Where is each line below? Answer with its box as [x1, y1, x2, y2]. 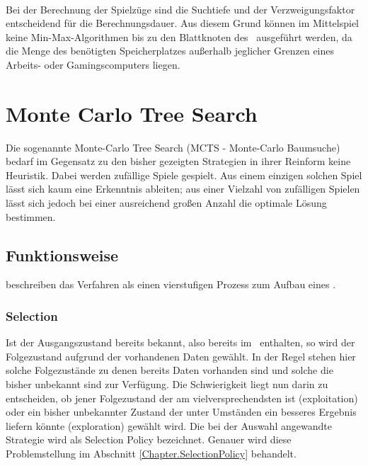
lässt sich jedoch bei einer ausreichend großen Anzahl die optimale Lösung [6, 195, 327, 210]
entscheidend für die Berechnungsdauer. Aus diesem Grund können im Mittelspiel [6, 16, 360, 30]
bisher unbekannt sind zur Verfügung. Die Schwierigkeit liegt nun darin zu [6, 377, 328, 392]
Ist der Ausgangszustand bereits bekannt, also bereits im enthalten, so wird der [6, 335, 355, 350]
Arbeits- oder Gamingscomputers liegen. [6, 57, 180, 72]
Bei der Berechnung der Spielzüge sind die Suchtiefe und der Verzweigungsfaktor [6, 1, 355, 16]
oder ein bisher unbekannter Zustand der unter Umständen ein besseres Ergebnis [6, 404, 357, 419]
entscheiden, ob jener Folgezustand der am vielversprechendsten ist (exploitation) [6, 390, 358, 405]
